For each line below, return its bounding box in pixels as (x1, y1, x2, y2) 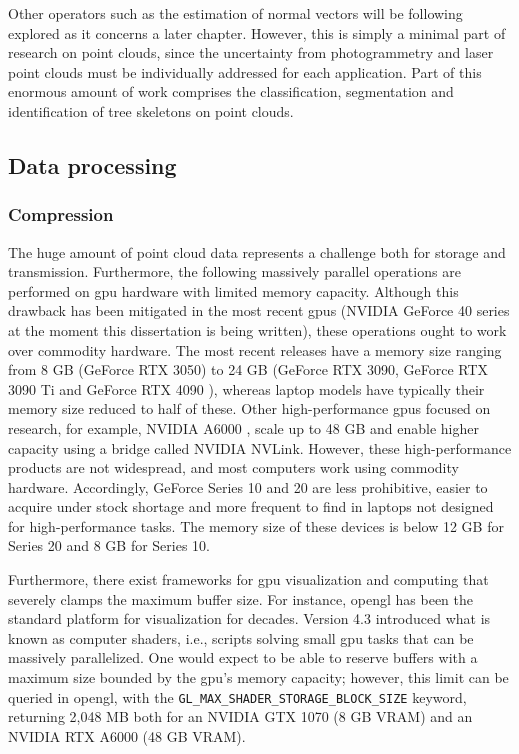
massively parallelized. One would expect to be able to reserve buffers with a (8, 647, 478, 668)
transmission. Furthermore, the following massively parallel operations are (8, 261, 461, 282)
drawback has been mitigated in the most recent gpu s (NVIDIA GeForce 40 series (8, 300, 510, 321)
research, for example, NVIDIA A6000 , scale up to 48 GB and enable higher (8, 417, 479, 438)
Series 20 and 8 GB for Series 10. (8, 535, 210, 556)
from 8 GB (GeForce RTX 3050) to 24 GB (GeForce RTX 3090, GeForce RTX (8, 359, 489, 380)
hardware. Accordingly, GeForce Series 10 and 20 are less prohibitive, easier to (8, 476, 488, 497)
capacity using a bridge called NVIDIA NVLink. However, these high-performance (8, 437, 512, 458)
